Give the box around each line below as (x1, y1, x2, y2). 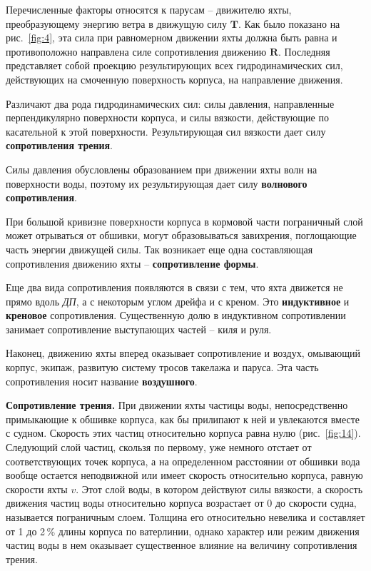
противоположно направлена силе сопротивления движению (6, 44, 267, 59)
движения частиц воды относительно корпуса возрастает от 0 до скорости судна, (6, 495, 357, 510)
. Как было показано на (238, 16, 340, 31)
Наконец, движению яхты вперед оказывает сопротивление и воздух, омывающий (6, 345, 361, 360)
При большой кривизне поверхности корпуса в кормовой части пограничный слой (6, 213, 363, 228)
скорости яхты (6, 481, 68, 496)
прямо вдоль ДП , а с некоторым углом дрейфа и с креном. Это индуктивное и (6, 293, 350, 308)
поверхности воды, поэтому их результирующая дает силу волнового (6, 176, 308, 191)
